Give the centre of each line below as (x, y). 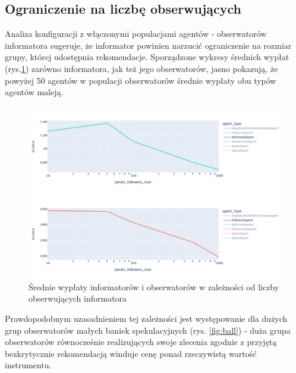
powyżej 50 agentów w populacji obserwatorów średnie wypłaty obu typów (141, 80)
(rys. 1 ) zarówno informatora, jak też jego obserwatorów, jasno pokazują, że (141, 68)
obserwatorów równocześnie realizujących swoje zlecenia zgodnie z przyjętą (141, 342)
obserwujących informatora (78, 298)
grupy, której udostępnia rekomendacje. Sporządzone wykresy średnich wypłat (147, 57)
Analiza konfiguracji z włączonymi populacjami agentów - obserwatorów (136, 34)
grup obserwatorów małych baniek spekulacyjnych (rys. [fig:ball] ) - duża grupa (148, 330)
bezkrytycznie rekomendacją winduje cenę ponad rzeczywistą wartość (131, 353)
